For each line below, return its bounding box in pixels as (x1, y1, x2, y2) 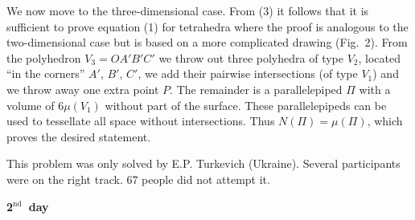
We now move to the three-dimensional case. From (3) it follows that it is (6, 2, 369, 18)
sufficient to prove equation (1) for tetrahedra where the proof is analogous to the (6, 18, 409, 35)
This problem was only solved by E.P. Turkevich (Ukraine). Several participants (6, 155, 401, 172)
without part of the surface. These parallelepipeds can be (105, 96, 387, 113)
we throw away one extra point (6, 80, 159, 97)
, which (367, 112, 403, 129)
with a (359, 80, 391, 97)
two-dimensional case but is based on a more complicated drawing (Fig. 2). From (6, 34, 408, 51)
